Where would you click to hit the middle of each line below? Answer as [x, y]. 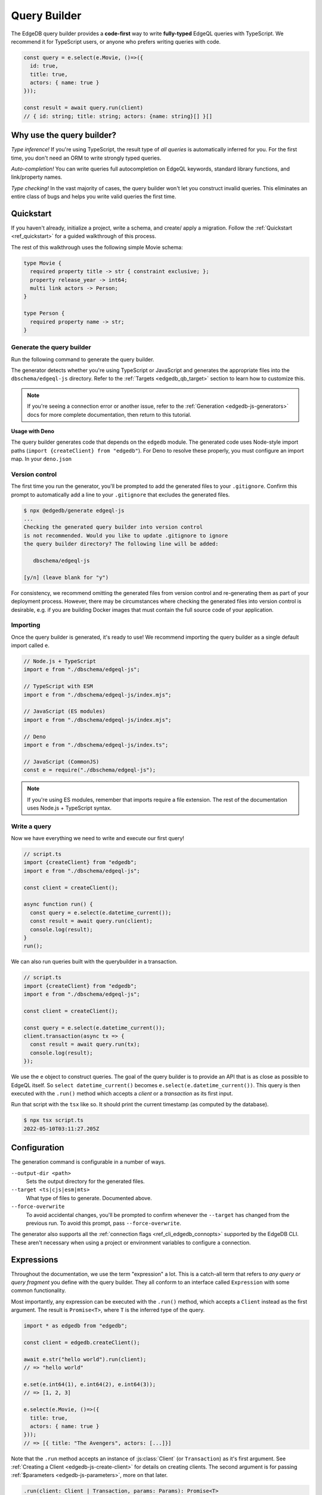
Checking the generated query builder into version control [113, 527]
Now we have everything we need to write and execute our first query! [98, 838]
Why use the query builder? [64, 135]
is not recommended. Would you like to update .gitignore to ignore [126, 536]
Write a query [31, 826]
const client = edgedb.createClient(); [82, 1343]
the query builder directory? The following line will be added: [121, 544]
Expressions [35, 1260]
